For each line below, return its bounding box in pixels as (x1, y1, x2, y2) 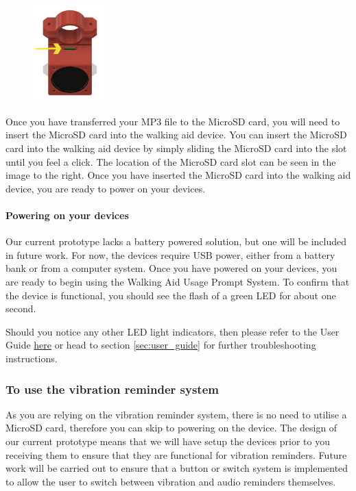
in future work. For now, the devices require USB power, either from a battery (5, 247, 335, 262)
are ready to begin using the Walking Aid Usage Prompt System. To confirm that (5, 275, 350, 289)
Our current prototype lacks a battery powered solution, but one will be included (5, 234, 347, 249)
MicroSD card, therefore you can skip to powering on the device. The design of (5, 420, 337, 435)
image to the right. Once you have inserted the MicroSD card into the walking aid (5, 168, 351, 182)
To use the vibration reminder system (5, 380, 219, 397)
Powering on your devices (5, 208, 129, 223)
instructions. (5, 351, 58, 365)
